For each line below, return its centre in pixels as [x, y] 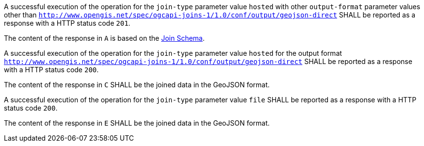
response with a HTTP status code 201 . [67, 23]
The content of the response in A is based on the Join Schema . [104, 38]
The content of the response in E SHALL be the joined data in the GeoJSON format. [137, 123]
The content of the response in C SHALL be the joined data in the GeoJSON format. [137, 85]
